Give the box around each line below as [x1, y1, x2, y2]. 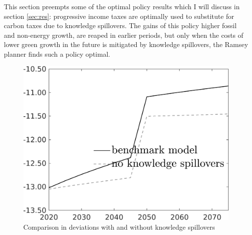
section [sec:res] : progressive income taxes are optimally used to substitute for [4, 11, 234, 21]
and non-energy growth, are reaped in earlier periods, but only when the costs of [4, 30, 244, 40]
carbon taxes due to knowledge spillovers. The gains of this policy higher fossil [4, 20, 237, 31]
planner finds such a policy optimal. [4, 48, 110, 59]
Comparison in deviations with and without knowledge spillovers [23, 221, 215, 232]
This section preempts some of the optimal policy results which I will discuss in [4, 1, 240, 11]
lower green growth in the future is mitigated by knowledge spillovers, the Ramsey [4, 39, 248, 49]
